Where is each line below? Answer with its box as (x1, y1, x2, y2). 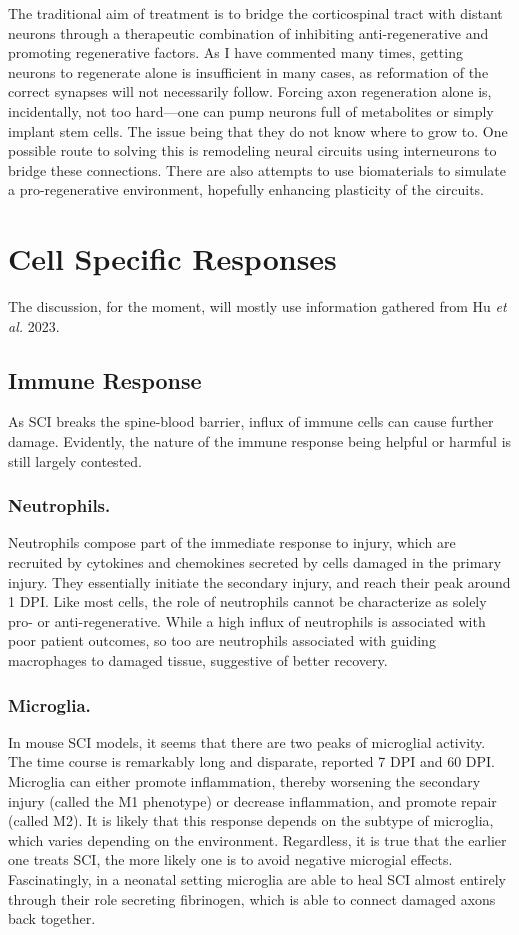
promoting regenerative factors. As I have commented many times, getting (8, 42, 463, 63)
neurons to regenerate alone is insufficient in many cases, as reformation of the (8, 61, 489, 82)
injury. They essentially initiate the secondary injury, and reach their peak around (8, 571, 511, 592)
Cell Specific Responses (8, 238, 337, 279)
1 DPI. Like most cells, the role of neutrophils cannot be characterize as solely (8, 591, 487, 612)
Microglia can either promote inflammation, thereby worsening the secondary (8, 771, 481, 792)
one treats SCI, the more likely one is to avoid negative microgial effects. (8, 849, 453, 870)
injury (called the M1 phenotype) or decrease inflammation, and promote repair (8, 790, 497, 811)
